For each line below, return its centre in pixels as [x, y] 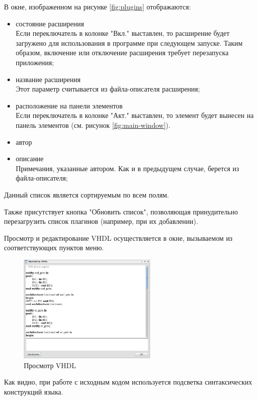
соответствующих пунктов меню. [54, 248]
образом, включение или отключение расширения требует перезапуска [122, 52]
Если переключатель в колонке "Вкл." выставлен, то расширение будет [123, 33]
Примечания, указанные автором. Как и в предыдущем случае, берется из [127, 168]
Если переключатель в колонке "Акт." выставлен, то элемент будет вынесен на [135, 115]
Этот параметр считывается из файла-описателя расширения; [108, 89]
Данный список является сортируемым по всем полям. [86, 194]
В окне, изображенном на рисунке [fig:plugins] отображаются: [97, 6]
